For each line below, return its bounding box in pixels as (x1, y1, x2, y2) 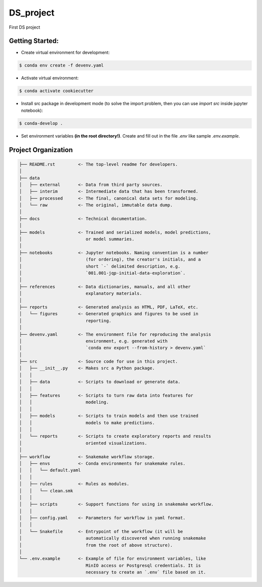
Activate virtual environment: (21, 75, 79, 81)
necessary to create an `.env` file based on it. (85, 570, 206, 575)
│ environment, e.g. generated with (19, 338, 168, 344)
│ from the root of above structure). (19, 542, 173, 548)
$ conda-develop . (19, 121, 63, 126)
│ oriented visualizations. (19, 440, 147, 446)
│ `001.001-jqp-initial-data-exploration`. (19, 270, 186, 276)
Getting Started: (9, 37, 59, 45)
